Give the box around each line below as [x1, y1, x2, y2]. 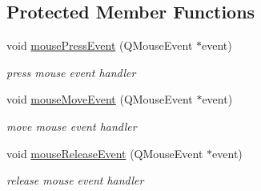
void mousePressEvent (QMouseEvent [6, 37, 193, 54]
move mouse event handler [6, 117, 137, 134]
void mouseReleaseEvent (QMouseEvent [6, 144, 203, 161]
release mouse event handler [6, 172, 144, 189]
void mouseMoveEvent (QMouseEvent [6, 91, 193, 108]
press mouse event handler [6, 63, 136, 80]
